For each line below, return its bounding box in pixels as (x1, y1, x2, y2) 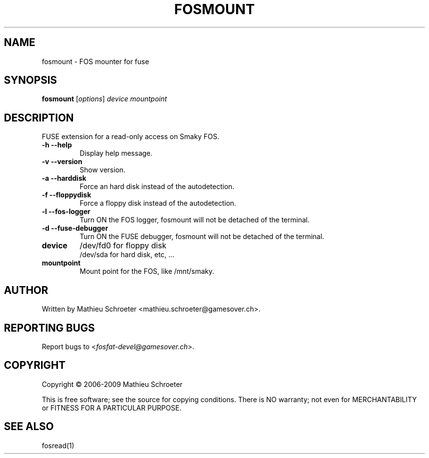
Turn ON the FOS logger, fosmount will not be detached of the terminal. (79, 216, 310, 224)
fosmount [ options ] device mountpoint (42, 95, 167, 103)
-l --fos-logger (42, 207, 91, 216)
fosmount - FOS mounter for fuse (42, 57, 149, 66)
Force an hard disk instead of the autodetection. (79, 182, 235, 191)
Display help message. (79, 149, 153, 158)
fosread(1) (42, 441, 74, 450)
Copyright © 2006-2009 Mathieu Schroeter (42, 380, 183, 388)
